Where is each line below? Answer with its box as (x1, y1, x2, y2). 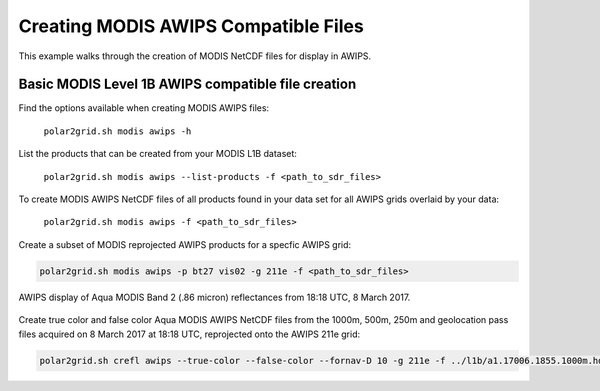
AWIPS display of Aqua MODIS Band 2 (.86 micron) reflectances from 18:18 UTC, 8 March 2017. (18, 291, 411, 303)
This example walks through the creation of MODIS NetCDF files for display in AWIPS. (18, 50, 372, 62)
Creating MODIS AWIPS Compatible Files (18, 15, 364, 37)
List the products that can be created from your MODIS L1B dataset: (18, 148, 297, 160)
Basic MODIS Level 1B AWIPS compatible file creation (18, 76, 357, 93)
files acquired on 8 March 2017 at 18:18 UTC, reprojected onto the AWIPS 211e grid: (18, 328, 361, 340)
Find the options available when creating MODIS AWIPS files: (18, 102, 270, 114)
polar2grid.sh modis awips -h (43, 125, 192, 137)
